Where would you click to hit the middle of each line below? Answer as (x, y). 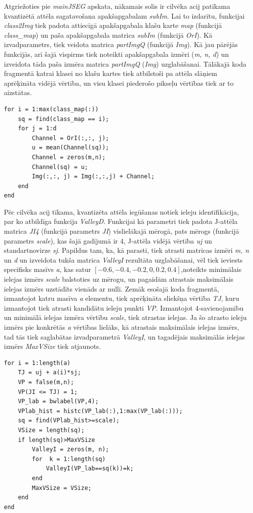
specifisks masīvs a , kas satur (48, 269)
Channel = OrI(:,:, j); (70, 138)
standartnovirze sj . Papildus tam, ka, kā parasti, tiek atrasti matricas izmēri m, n (126, 250)
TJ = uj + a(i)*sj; (49, 373)
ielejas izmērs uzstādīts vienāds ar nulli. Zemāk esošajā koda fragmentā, (112, 288)
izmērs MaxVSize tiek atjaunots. (53, 346)
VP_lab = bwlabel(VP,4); (58, 402)
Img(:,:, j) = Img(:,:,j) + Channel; (93, 177)
